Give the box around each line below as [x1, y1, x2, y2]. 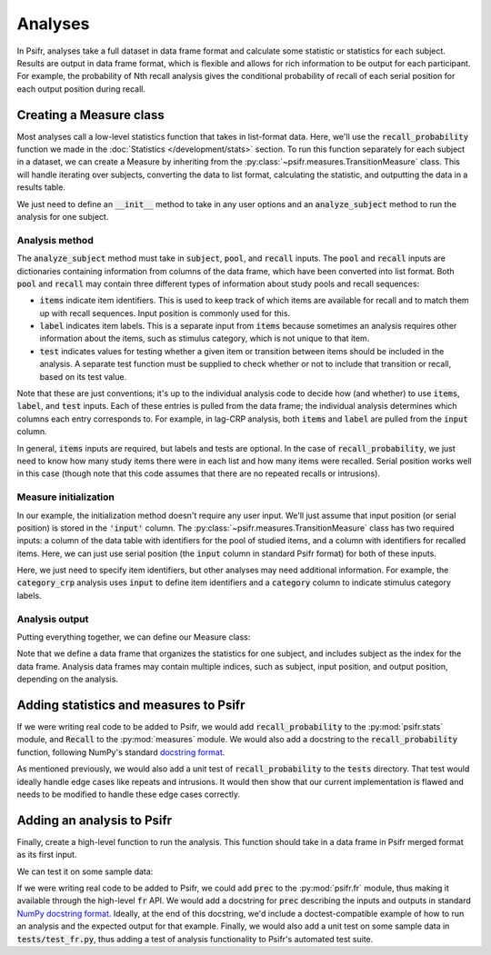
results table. [16, 182, 65, 193]
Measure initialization [16, 491, 115, 503]
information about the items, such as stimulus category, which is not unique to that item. [39, 333, 370, 344]
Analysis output [16, 612, 89, 625]
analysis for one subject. [16, 211, 109, 222]
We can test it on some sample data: [16, 866, 154, 877]
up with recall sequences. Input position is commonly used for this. [39, 307, 291, 318]
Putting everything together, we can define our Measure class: [16, 632, 251, 642]
